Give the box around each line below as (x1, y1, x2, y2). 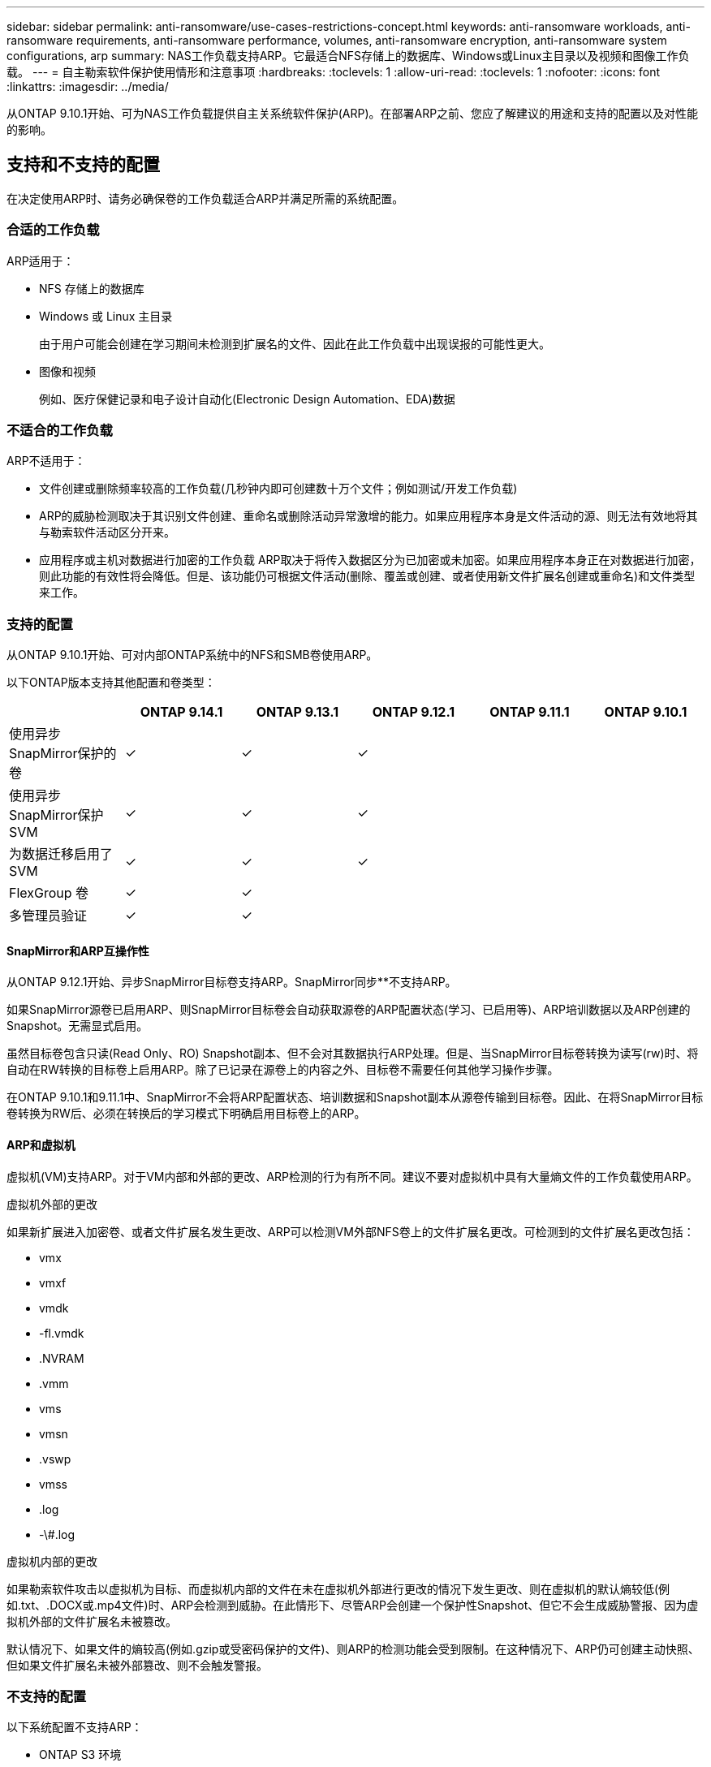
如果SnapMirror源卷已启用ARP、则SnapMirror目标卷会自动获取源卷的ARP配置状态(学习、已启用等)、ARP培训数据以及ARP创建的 (6, 1002, 691, 1017)
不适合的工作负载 (6, 421, 113, 438)
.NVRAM (39, 1351, 84, 1365)
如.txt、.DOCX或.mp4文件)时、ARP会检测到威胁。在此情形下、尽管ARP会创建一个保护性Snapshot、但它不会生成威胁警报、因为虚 (6, 1597, 699, 1612)
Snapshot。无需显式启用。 (6, 1019, 149, 1033)
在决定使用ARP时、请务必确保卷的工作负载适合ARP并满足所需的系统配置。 (6, 191, 404, 205)
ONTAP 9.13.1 (256, 704, 339, 721)
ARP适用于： (6, 253, 75, 268)
